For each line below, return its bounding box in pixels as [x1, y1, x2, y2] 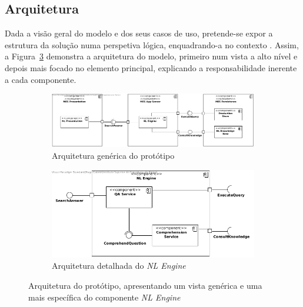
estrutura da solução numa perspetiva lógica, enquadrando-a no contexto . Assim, [5, 38, 299, 51]
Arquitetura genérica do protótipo [52, 149, 175, 161]
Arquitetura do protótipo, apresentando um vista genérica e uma [28, 279, 262, 292]
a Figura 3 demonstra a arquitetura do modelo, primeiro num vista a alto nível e [5, 50, 298, 62]
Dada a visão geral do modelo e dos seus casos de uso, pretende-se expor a [5, 27, 273, 39]
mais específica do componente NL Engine [28, 291, 181, 303]
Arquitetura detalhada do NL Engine [52, 259, 186, 272]
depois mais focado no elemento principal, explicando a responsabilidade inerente [5, 61, 297, 74]
